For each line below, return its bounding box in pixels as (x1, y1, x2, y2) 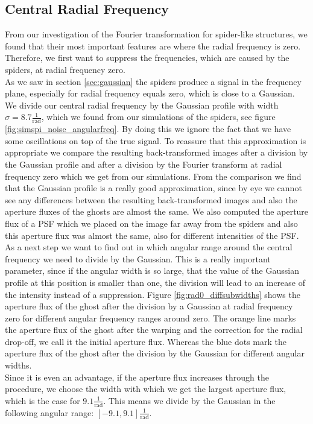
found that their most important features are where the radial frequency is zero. (5, 39, 301, 52)
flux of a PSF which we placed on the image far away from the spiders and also (5, 217, 298, 229)
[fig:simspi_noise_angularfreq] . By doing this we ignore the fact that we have (5, 122, 291, 135)
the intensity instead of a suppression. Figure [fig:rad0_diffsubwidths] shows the (5, 288, 300, 300)
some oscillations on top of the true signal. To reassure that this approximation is (5, 134, 306, 147)
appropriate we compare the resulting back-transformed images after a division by (5, 146, 308, 159)
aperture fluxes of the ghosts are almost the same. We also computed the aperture (5, 205, 309, 218)
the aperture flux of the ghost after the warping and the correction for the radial (5, 323, 303, 336)
